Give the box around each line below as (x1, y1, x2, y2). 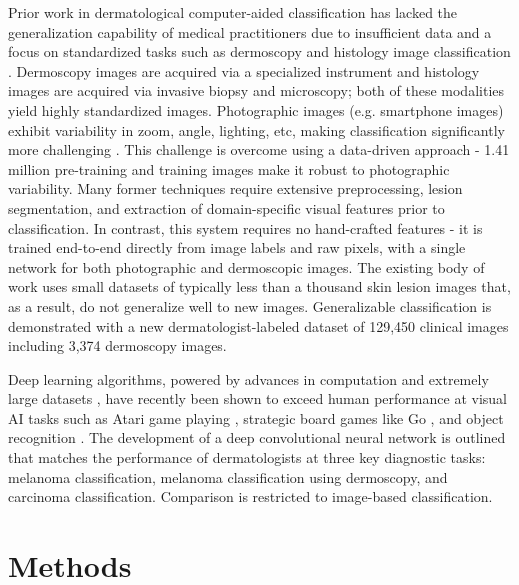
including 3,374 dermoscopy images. (8, 335, 227, 356)
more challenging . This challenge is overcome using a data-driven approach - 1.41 (8, 139, 510, 160)
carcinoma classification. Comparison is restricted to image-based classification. (8, 486, 493, 507)
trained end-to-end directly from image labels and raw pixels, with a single (8, 237, 466, 258)
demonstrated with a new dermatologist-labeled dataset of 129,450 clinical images (8, 315, 509, 336)
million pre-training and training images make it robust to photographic (8, 158, 450, 179)
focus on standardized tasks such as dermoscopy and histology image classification (8, 41, 511, 62)
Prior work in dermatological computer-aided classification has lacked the (8, 2, 458, 22)
